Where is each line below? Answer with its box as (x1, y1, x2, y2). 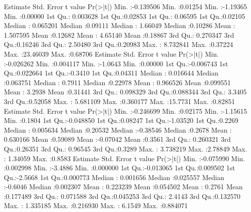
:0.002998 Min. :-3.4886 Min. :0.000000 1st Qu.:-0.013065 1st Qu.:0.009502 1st (4, 163, 235, 173)
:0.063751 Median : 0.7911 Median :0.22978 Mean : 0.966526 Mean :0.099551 (4, 77, 231, 87)
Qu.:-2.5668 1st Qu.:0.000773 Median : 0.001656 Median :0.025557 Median (4, 172, 224, 182)
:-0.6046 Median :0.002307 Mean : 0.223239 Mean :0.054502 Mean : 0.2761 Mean (4, 182, 243, 192)
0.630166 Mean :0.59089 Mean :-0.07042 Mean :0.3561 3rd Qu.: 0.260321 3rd (4, 134, 231, 144)
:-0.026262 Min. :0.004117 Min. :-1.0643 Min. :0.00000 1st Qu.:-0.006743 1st (4, 58, 228, 68)
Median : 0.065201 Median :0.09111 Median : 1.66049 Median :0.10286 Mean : (4, 20, 235, 30)
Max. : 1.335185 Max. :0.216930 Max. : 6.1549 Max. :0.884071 (4, 200, 188, 211)
